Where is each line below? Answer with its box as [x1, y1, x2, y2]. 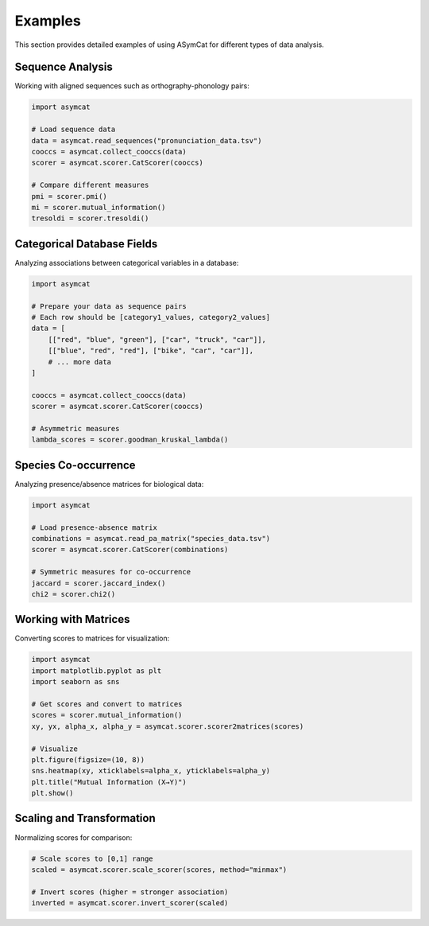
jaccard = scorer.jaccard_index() [31, 578, 166, 588]
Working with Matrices [14, 613, 130, 626]
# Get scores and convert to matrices [31, 699, 183, 708]
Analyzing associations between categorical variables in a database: [14, 258, 239, 267]
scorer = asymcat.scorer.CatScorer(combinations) [31, 545, 229, 554]
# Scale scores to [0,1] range [31, 854, 154, 863]
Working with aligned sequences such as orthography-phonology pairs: [14, 81, 250, 91]
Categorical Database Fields [14, 237, 158, 251]
